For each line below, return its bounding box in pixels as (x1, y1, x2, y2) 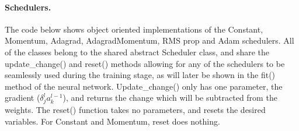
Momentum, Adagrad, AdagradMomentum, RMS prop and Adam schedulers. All (5, 34, 294, 47)
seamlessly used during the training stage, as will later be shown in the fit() (5, 69, 276, 81)
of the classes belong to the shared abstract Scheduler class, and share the (5, 45, 270, 58)
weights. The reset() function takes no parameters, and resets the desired (5, 104, 266, 116)
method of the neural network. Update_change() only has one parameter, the (5, 80, 283, 92)
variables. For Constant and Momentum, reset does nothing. (5, 115, 220, 127)
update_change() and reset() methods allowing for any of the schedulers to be (5, 57, 285, 69)
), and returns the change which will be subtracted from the (62, 91, 277, 104)
